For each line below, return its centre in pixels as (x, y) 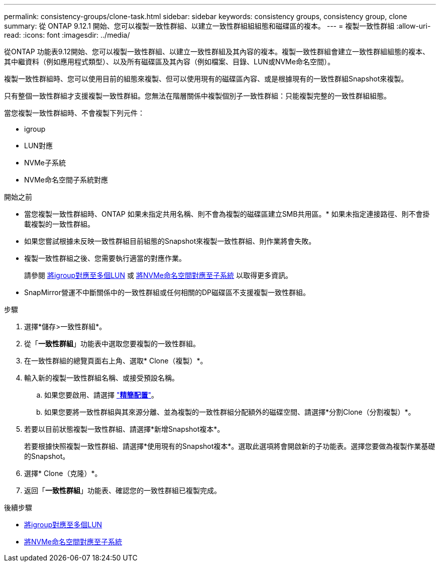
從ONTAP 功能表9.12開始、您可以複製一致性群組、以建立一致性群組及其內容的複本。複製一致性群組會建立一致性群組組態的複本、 (217, 52)
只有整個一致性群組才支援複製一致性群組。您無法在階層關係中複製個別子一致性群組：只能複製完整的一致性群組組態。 (197, 96)
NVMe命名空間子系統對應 (66, 180)
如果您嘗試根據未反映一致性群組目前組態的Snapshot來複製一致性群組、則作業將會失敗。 (170, 241)
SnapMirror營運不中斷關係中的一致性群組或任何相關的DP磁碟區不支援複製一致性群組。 (167, 292)
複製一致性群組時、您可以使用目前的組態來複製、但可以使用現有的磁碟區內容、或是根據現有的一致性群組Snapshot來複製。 (206, 79)
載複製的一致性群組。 (59, 224)
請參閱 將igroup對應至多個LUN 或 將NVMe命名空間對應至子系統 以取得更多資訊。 (158, 275)
